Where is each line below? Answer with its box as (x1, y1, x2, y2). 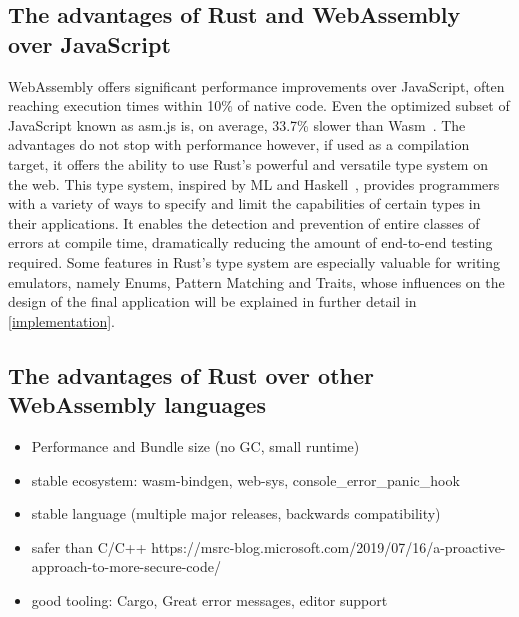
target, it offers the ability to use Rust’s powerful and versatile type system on (8, 153, 488, 174)
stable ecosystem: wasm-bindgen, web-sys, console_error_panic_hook (31, 469, 460, 490)
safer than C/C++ (31, 536, 147, 557)
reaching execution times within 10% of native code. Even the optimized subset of (8, 95, 510, 116)
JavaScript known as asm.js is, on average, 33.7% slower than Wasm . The (8, 114, 466, 135)
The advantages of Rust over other (8, 359, 374, 390)
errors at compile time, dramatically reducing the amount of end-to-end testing (8, 232, 493, 253)
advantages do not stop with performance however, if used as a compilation (8, 134, 470, 155)
